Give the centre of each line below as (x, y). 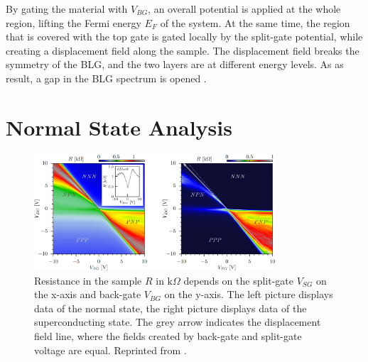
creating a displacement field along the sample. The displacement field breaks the (183, 50)
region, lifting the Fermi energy (74, 22)
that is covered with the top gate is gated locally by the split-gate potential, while (184, 37)
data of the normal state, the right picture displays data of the (171, 308)
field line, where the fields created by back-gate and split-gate (168, 335)
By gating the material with (67, 9)
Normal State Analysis (119, 127)
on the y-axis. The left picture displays (249, 294)
